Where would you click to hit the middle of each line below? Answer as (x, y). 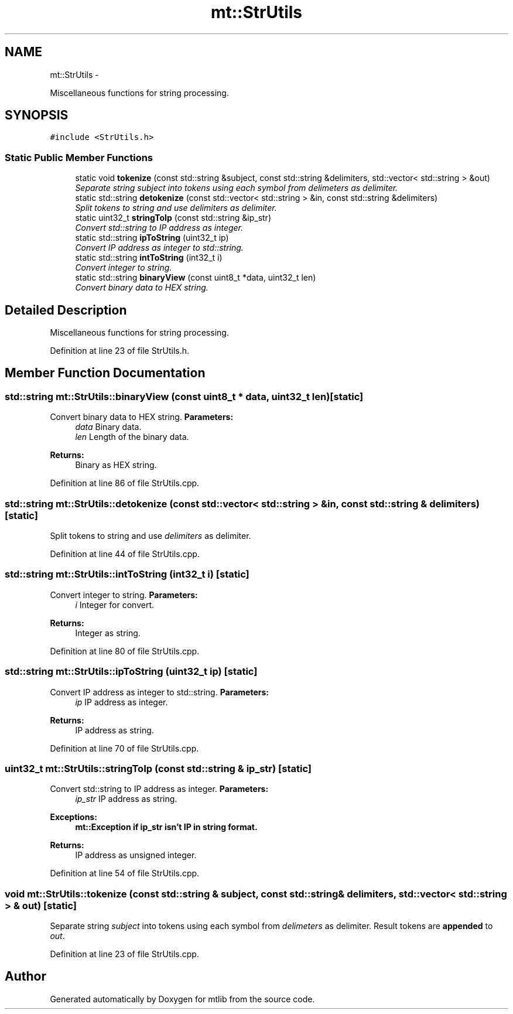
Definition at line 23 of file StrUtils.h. (120, 351)
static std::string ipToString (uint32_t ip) (152, 238)
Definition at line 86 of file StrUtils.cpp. (125, 483)
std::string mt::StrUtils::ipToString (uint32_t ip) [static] (131, 672)
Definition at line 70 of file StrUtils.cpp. (124, 748)
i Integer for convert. (115, 605)
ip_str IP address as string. (126, 799)
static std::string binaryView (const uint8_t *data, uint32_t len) (196, 278)
